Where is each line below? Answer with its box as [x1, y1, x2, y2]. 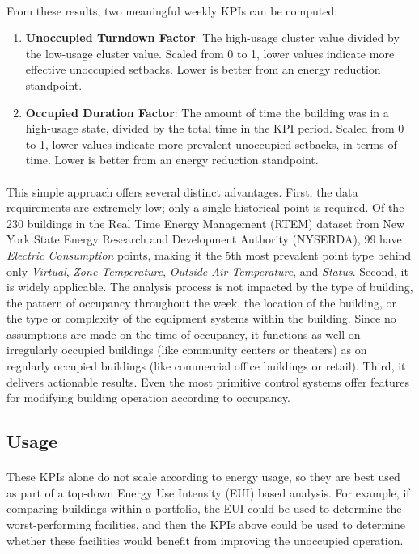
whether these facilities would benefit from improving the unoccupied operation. [6, 531, 404, 548]
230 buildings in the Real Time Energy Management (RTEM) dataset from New [6, 214, 405, 231]
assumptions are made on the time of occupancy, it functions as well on [6, 325, 361, 342]
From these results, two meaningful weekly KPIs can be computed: [6, 2, 338, 19]
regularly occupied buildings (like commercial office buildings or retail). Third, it [6, 357, 406, 374]
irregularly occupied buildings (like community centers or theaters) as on [6, 341, 367, 358]
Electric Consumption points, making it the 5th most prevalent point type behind [6, 246, 412, 263]
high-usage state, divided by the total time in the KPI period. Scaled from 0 [25, 120, 404, 137]
